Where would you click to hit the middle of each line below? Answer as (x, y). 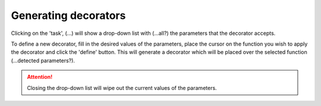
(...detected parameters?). (43, 60)
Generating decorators (68, 15)
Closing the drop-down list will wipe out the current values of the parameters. (122, 88)
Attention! (40, 77)
